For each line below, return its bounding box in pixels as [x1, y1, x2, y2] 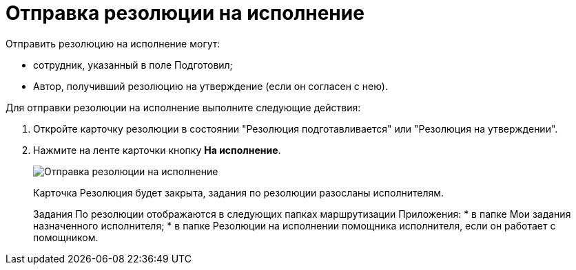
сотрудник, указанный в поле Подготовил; [33, 58, 233, 71]
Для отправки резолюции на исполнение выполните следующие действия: [6, 101, 361, 113]
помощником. [33, 231, 99, 243]
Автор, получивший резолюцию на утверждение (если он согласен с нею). [33, 80, 388, 92]
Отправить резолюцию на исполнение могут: [6, 37, 220, 49]
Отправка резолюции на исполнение [6, 1, 364, 25]
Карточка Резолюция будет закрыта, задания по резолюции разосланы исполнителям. [33, 186, 444, 199]
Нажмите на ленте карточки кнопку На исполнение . [33, 144, 281, 156]
